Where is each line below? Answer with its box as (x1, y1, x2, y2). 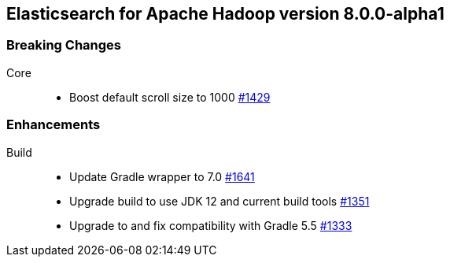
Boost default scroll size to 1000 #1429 (69, 90, 271, 104)
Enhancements (6, 117, 101, 133)
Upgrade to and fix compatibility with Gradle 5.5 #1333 (69, 218, 352, 232)
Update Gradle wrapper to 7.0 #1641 (69, 169, 255, 183)
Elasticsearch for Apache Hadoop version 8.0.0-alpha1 (6, 4, 444, 24)
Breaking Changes (6, 37, 122, 54)
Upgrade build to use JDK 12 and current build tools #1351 (69, 194, 370, 208)
